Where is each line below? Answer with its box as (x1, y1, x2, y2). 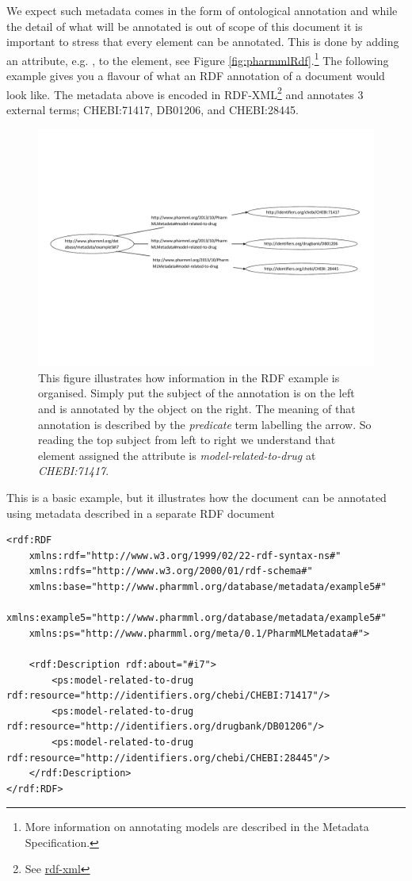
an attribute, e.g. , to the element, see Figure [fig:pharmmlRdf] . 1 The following (6, 49, 389, 68)
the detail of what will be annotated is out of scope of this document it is (6, 17, 363, 34)
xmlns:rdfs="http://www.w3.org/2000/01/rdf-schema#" (29, 565, 313, 577)
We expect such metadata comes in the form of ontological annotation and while (6, 2, 398, 18)
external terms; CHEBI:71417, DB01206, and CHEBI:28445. (6, 101, 299, 117)
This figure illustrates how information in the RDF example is (38, 369, 340, 385)
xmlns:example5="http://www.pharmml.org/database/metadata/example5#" (6, 612, 387, 624)
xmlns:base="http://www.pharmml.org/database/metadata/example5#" (29, 580, 387, 592)
